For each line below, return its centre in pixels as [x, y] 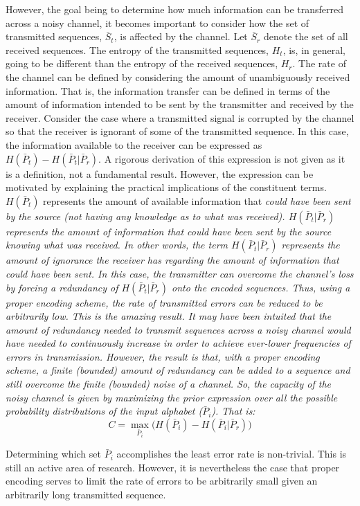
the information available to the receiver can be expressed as [134, 144]
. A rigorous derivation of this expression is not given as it [222, 158]
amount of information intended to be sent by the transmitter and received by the [180, 104]
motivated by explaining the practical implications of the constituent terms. [166, 187]
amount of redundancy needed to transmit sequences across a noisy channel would [178, 329]
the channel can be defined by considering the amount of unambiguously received [178, 76]
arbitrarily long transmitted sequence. [86, 495]
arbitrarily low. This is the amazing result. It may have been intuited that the [169, 316]
